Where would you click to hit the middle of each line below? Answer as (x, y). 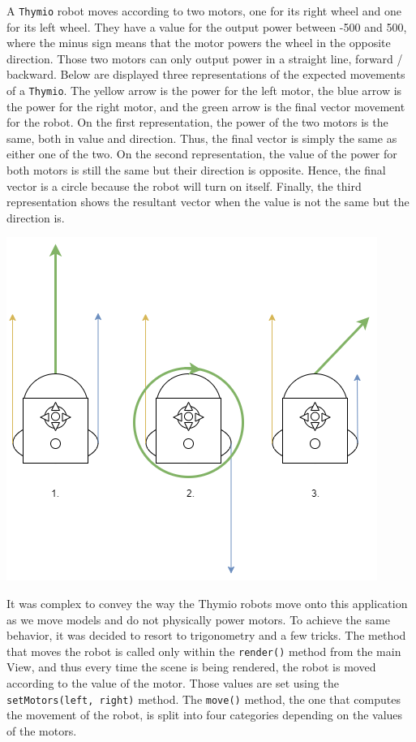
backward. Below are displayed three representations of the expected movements (206, 74)
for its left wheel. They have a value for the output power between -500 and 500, (207, 26)
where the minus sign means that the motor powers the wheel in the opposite (199, 43)
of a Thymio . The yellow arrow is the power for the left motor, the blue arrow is (204, 91)
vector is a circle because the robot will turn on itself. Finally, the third (184, 185)
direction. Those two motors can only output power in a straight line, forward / (205, 58)
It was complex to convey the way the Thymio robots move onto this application (207, 604)
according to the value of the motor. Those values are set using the (173, 683)
